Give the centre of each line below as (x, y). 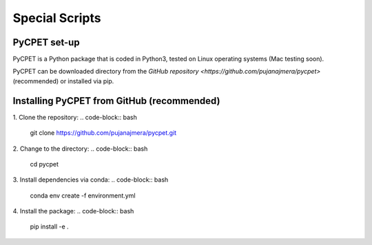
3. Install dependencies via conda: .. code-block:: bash (91, 180)
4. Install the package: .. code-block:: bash (73, 211)
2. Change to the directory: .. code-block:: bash (80, 149)
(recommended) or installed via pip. (63, 81)
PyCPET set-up (46, 42)
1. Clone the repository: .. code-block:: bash (75, 117)
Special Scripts (57, 18)
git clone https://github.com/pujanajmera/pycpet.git (103, 133)
